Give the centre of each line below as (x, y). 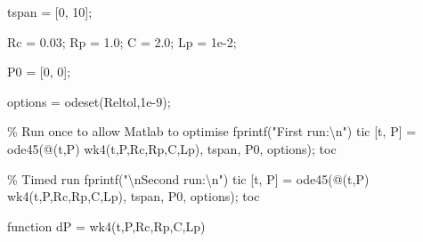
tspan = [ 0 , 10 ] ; (50, 12)
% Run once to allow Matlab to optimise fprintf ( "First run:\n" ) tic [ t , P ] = (212, 131)
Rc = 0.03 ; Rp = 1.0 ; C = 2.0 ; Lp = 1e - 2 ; (122, 41)
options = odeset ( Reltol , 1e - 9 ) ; (89, 101)
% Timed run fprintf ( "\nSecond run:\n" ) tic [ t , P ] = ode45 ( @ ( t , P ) (188, 178)
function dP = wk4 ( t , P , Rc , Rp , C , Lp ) (106, 226)
